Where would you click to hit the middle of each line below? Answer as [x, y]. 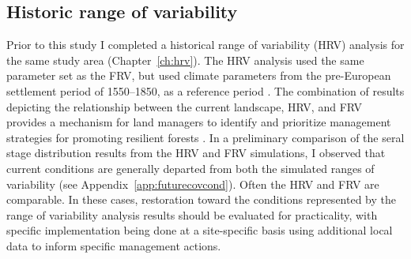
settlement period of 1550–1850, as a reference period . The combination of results [205, 90]
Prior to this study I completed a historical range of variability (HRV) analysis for [205, 45]
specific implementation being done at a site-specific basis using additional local [200, 230]
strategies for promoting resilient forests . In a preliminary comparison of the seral [205, 137]
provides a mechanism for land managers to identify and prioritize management [199, 122]
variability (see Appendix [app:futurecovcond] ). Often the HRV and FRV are [193, 184]
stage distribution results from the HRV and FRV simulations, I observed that [196, 153]
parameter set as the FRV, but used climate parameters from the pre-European [199, 75]
